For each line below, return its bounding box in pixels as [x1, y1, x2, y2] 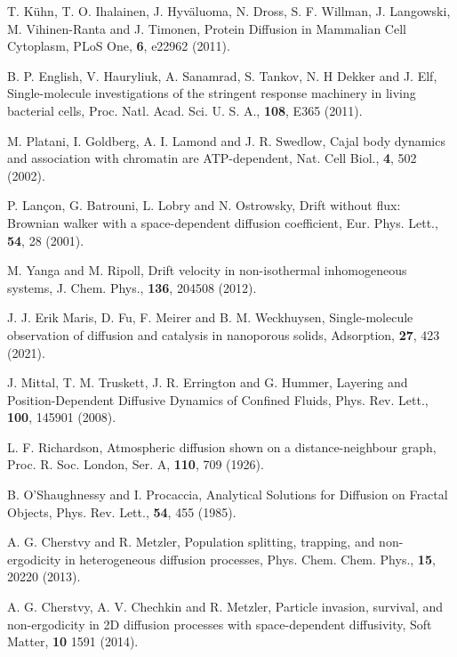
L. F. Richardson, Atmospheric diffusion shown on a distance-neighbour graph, [7, 437, 437, 456]
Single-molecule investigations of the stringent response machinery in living [7, 84, 416, 102]
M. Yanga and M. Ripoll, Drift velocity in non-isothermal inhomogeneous [7, 261, 407, 280]
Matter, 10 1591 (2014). [7, 632, 139, 651]
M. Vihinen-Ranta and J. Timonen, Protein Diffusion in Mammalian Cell [7, 19, 406, 37]
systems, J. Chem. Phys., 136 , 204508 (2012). [7, 278, 257, 296]
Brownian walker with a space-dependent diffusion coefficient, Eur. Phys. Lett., [7, 213, 438, 231]
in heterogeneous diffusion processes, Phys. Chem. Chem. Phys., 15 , [64, 549, 436, 568]
